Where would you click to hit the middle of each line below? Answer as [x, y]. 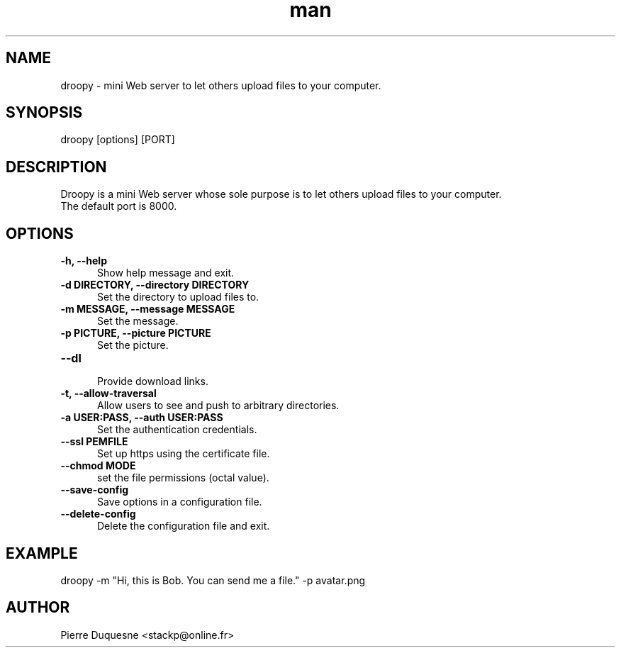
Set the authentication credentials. [177, 430]
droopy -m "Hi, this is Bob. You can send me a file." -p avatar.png [213, 580]
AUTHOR [38, 608]
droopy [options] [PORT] [118, 140]
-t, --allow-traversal [108, 394]
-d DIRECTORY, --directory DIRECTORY [155, 285]
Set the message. [138, 321]
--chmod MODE [98, 466]
